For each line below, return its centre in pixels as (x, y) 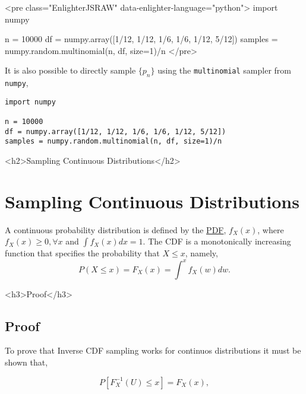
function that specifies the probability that (82, 253)
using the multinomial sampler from (225, 70)
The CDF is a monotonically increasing (220, 241)
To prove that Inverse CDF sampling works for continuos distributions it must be (153, 350)
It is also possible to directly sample (70, 70)
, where (271, 229)
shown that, (26, 362)
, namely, (201, 253)
